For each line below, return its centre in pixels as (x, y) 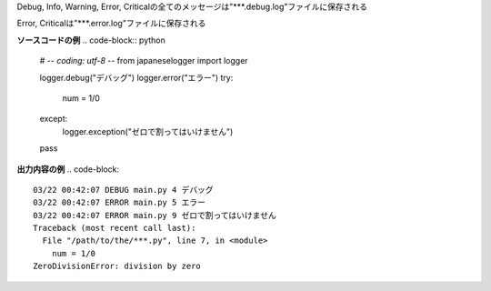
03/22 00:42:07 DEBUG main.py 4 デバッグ (123, 190)
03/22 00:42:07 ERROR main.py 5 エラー (120, 203)
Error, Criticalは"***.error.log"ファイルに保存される (111, 24)
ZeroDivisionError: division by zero (117, 266)
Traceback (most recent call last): (115, 228)
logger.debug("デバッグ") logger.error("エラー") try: (136, 77)
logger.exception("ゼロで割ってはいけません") (148, 131)
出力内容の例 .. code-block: (68, 169)
